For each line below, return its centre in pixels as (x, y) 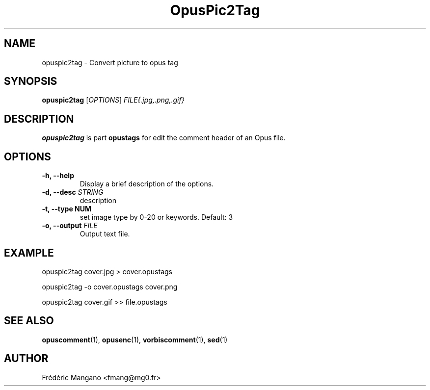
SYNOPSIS (31, 81)
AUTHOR (26, 359)
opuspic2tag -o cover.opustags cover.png (110, 286)
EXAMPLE (29, 253)
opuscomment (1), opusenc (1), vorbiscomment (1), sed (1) (135, 339)
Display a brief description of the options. (147, 184)
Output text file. (105, 234)
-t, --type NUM (67, 209)
